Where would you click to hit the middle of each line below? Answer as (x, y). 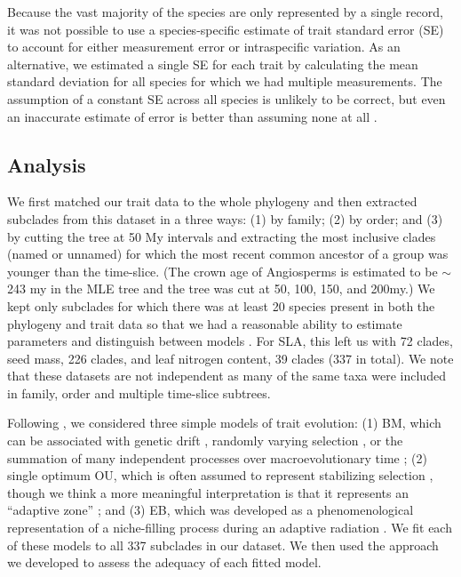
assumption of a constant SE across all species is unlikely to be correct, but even (227, 98)
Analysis (47, 164)
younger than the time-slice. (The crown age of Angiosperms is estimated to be (223, 271)
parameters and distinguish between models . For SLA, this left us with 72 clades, (230, 341)
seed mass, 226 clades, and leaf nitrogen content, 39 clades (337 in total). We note (230, 358)
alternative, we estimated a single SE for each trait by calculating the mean (213, 64)
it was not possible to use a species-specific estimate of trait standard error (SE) (226, 29)
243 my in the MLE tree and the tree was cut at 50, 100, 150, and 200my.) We (221, 288)
